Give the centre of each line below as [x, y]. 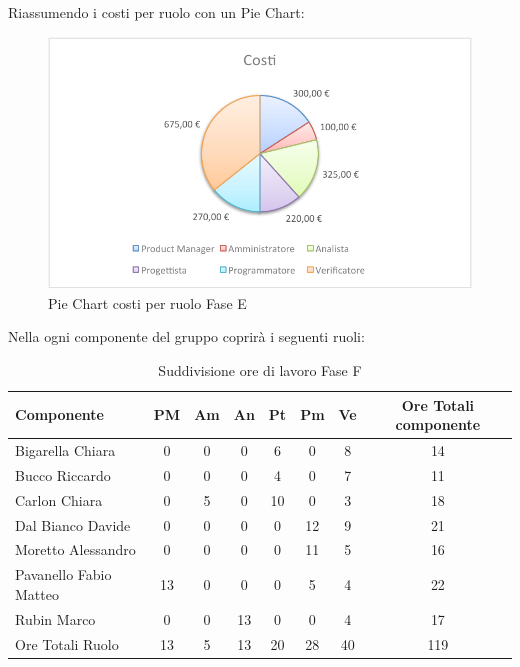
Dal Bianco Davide [73, 524]
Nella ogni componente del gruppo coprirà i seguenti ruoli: [186, 336]
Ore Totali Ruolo [67, 643]
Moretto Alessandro [75, 549]
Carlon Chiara [59, 499]
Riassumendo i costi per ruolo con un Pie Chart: [156, 12]
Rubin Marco [55, 618]
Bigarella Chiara [65, 450]
